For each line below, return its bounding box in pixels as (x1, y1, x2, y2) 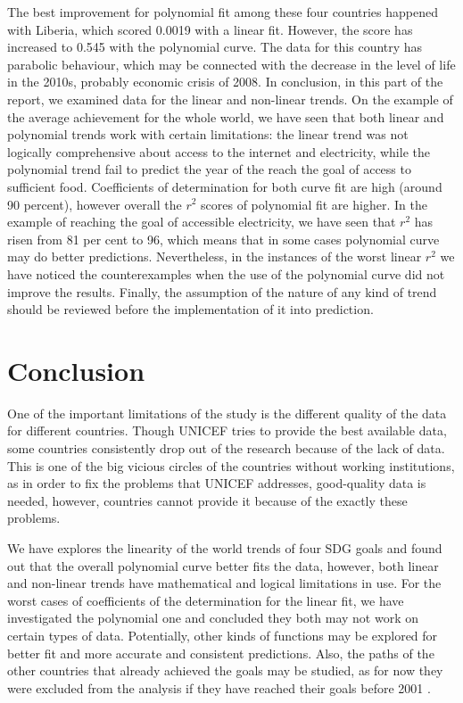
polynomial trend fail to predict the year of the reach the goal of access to (7, 160, 411, 178)
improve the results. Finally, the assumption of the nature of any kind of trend (7, 282, 437, 301)
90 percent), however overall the (7, 194, 182, 213)
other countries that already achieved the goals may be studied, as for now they (7, 661, 443, 680)
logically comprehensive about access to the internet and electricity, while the (7, 142, 430, 161)
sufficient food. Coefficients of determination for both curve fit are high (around (7, 177, 442, 195)
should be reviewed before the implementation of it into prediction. (7, 300, 374, 318)
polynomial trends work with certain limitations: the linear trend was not (7, 125, 409, 144)
